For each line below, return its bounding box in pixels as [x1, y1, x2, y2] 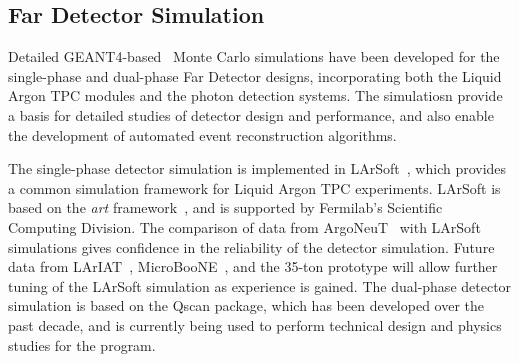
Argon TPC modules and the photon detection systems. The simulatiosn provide [8, 85, 503, 106]
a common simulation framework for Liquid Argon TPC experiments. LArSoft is [8, 177, 501, 198]
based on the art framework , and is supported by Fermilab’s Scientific [8, 197, 443, 218]
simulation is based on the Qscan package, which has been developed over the [8, 295, 484, 316]
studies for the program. [8, 334, 156, 355]
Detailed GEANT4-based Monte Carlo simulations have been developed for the [8, 46, 500, 67]
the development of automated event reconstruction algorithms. [8, 124, 397, 145]
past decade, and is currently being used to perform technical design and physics [8, 314, 502, 335]
